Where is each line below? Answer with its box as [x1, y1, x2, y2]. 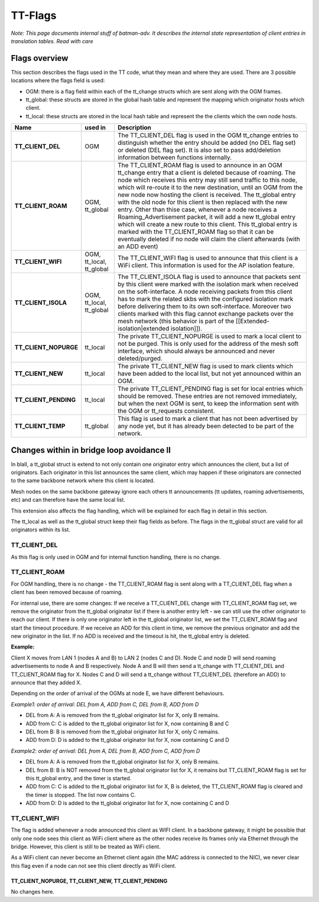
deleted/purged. [117, 355, 162, 363]
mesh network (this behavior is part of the [117, 317, 235, 325]
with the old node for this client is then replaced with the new [117, 198, 288, 206]
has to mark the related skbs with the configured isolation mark [117, 295, 294, 303]
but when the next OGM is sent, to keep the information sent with [117, 400, 299, 408]
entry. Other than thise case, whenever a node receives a [117, 206, 277, 214]
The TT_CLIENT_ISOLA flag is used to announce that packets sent [117, 272, 301, 281]
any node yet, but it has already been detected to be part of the [117, 422, 294, 430]
